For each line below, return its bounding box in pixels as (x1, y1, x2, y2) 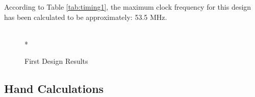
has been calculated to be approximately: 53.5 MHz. (4, 11, 167, 22)
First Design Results (24, 56, 88, 66)
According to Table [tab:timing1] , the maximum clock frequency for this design (4, 2, 251, 12)
